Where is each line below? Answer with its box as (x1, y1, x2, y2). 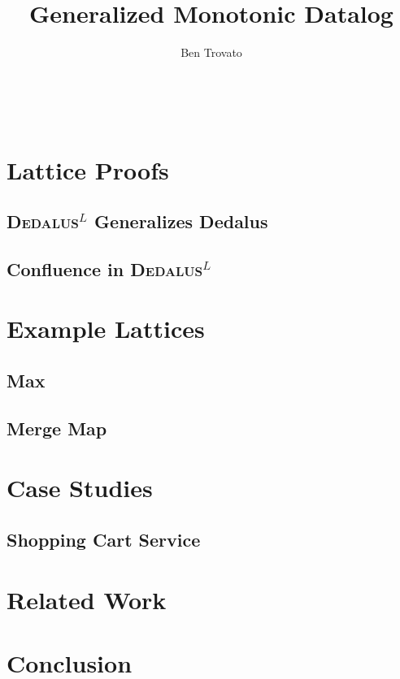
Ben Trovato (180, 44, 242, 61)
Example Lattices (7, 312, 205, 345)
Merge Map (7, 415, 107, 440)
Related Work (7, 582, 167, 616)
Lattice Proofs (7, 153, 169, 186)
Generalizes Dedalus (94, 209, 268, 234)
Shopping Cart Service (7, 526, 201, 551)
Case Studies (7, 471, 153, 504)
